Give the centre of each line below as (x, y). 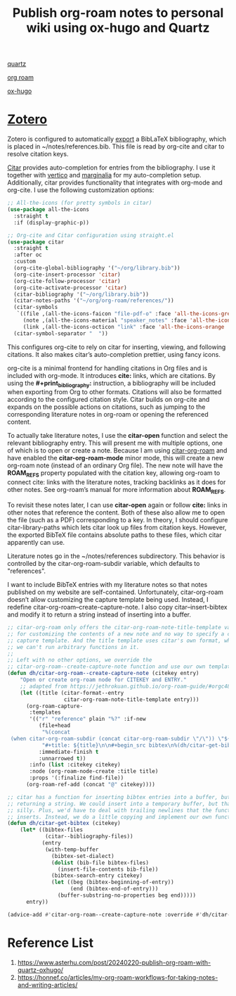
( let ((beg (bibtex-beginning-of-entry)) (113, 882)
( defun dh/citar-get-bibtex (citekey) (64, 824)
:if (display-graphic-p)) (52, 222)
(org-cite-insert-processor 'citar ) (67, 275)
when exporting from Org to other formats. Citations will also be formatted (114, 392)
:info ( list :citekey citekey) (75, 765)
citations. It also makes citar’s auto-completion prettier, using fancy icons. (114, 354)
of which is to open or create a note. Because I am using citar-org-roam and (117, 450)
